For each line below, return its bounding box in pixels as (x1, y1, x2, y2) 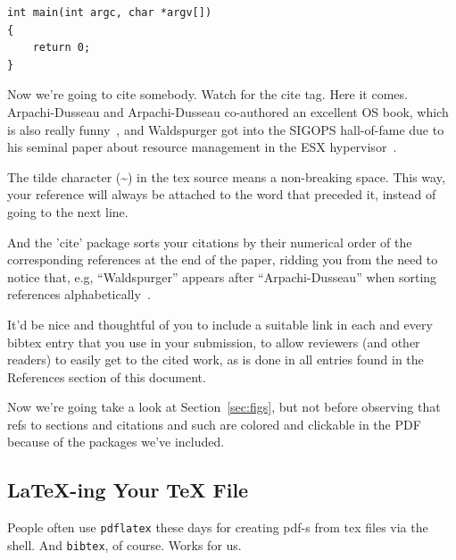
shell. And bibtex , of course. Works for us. (7, 535, 242, 554)
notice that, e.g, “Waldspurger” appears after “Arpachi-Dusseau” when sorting (7, 267, 437, 286)
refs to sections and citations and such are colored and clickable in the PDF (7, 414, 421, 433)
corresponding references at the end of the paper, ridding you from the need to (7, 250, 438, 269)
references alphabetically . (7, 285, 151, 304)
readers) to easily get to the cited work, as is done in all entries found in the (7, 350, 424, 369)
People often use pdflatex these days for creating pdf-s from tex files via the (7, 518, 428, 537)
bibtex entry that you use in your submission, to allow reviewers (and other (7, 332, 420, 351)
